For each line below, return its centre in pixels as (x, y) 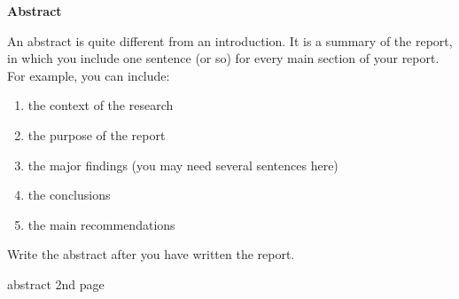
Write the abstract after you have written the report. (151, 254)
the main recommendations (101, 224)
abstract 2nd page (56, 283)
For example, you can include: (89, 75)
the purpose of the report (97, 134)
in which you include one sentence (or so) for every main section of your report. (223, 58)
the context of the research (101, 105)
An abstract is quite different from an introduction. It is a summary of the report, (230, 40)
